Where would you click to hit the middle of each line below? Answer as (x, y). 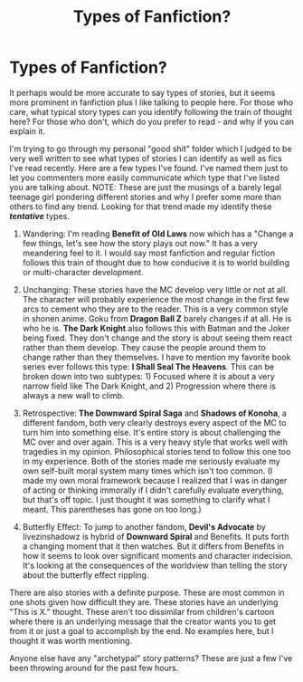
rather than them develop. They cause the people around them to (144, 347)
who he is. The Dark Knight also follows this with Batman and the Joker (156, 328)
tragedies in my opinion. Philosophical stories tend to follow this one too (156, 451)
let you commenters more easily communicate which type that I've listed (145, 178)
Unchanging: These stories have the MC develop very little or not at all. (155, 289)
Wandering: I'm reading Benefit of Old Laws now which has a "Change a (158, 234)
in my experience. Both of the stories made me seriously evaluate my (151, 461)
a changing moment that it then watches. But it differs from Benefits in (153, 546)
